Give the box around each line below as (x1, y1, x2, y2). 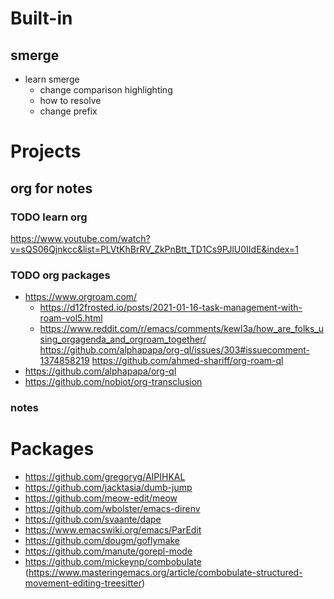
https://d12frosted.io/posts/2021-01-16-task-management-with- (39, 302, 303, 314)
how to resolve (39, 95, 102, 106)
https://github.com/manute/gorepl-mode (24, 545, 193, 557)
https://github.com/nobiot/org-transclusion (24, 376, 203, 388)
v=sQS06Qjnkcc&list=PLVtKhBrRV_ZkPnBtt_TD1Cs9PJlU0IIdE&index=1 (10, 243, 299, 255)
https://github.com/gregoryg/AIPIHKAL (24, 471, 186, 483)
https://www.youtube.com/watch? (10, 232, 151, 244)
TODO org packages (10, 268, 111, 282)
